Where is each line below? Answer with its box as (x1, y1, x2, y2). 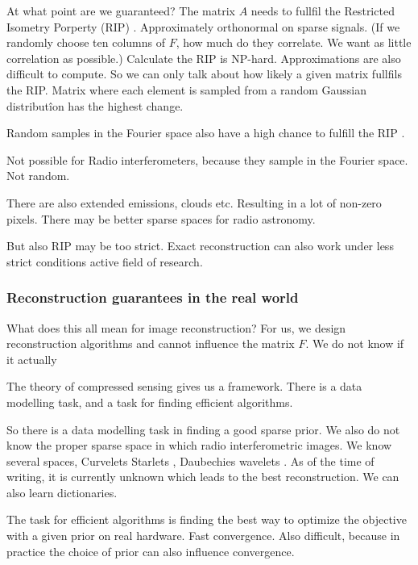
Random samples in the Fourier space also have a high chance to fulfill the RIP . (6, 124, 405, 141)
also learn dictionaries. (6, 483, 118, 500)
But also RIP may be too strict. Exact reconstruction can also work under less (6, 237, 394, 254)
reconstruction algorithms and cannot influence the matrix (6, 335, 295, 352)
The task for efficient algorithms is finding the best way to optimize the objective (6, 511, 407, 528)
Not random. (6, 167, 70, 184)
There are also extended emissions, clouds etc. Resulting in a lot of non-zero (6, 194, 382, 211)
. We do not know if (305, 335, 404, 352)
